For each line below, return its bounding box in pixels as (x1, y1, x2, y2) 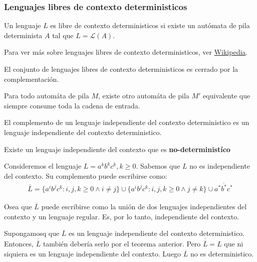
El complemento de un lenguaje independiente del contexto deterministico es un (4, 117, 249, 127)
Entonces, (4, 238, 34, 249)
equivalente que (203, 90, 250, 101)
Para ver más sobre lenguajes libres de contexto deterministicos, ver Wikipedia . (4, 47, 248, 57)
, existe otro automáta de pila (98, 90, 189, 101)
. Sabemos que (136, 161, 180, 171)
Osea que (4, 201, 32, 212)
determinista (4, 30, 43, 40)
